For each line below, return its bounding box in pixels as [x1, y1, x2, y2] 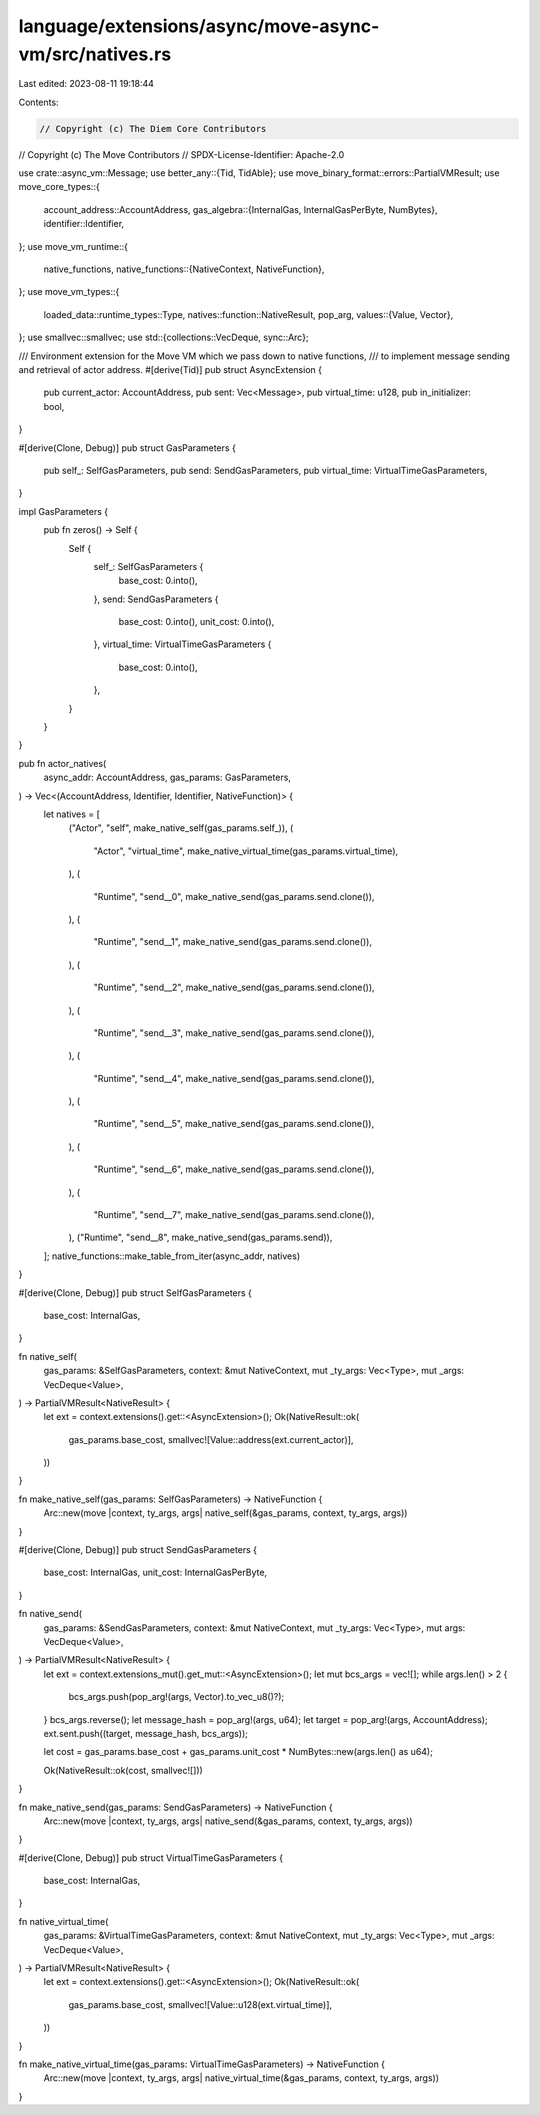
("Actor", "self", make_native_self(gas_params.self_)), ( [68, 822, 294, 834]
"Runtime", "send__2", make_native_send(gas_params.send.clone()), [93, 981, 375, 994]
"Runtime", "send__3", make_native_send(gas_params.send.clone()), [93, 1026, 375, 1039]
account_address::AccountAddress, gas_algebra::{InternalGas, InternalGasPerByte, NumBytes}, [43, 203, 439, 215]
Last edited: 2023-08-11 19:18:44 [18, 78, 155, 90]
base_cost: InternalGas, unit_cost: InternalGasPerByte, [43, 1566, 268, 1579]
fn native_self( [18, 1350, 77, 1362]
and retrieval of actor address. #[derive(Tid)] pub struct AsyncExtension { [18, 364, 322, 375]
